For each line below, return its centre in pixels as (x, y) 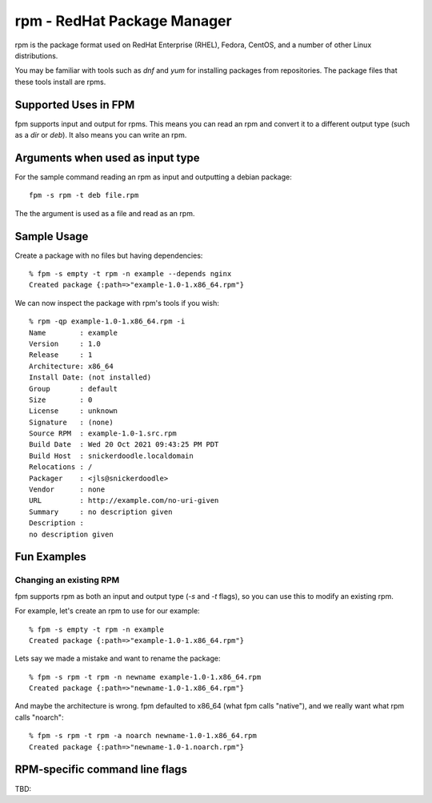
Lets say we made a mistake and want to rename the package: (118, 658)
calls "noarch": (39, 717)
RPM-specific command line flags (101, 770)
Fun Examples (51, 557)
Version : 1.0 (65, 343)
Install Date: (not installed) (90, 377)
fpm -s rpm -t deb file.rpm (84, 195)
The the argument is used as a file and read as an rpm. (105, 213)
